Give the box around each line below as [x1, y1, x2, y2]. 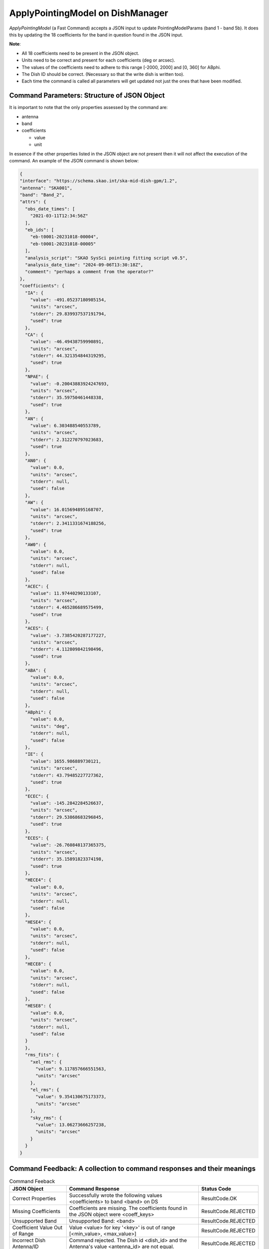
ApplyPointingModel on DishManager [9, 7, 168, 18]
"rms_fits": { [25, 1052, 60, 1058]
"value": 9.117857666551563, [35, 1066, 107, 1072]
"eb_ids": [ [25, 227, 54, 233]
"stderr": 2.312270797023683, [30, 437, 104, 442]
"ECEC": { [25, 793, 49, 799]
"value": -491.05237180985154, [30, 297, 107, 302]
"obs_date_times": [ [25, 206, 75, 212]
